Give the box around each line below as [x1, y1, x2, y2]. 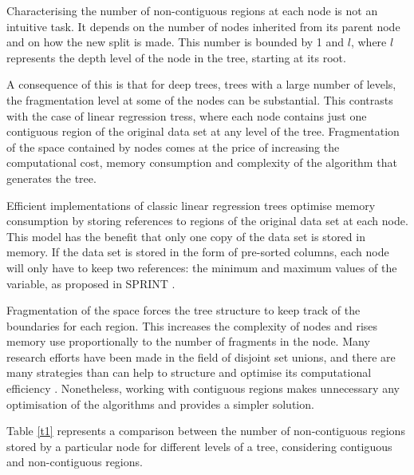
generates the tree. [6, 169, 97, 186]
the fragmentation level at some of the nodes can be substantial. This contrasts [6, 91, 393, 108]
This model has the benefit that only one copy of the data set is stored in [6, 228, 365, 244]
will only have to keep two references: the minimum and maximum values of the [6, 259, 397, 275]
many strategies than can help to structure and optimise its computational [6, 364, 372, 381]
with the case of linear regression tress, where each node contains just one [6, 107, 367, 124]
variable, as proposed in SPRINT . [6, 275, 175, 291]
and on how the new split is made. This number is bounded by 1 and [6, 34, 345, 50]
